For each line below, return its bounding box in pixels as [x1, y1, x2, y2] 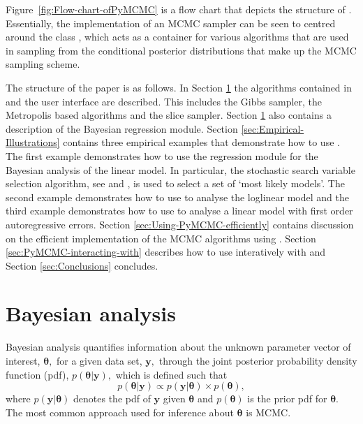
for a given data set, [57, 353, 142, 367]
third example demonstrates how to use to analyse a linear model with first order [6, 203, 353, 218]
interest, [6, 353, 40, 367]
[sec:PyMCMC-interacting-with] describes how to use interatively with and [6, 244, 325, 259]
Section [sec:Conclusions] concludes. [6, 258, 158, 272]
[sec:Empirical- [241, 121, 304, 136]
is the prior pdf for [247, 391, 327, 406]
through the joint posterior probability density [158, 353, 357, 367]
